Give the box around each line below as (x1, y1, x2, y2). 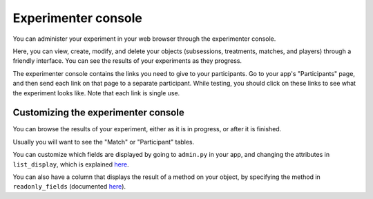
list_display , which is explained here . (12, 160, 129, 169)
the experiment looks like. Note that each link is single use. (12, 88, 180, 97)
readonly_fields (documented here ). (12, 182, 126, 191)
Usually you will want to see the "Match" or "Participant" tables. (12, 138, 195, 146)
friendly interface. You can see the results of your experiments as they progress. (12, 57, 242, 65)
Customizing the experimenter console (12, 107, 184, 119)
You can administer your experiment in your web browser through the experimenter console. (12, 35, 276, 43)
